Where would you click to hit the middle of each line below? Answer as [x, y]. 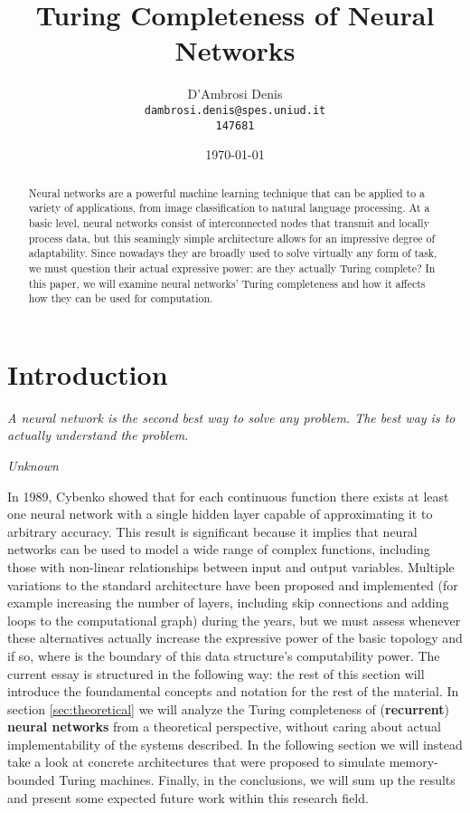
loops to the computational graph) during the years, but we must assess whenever [234, 620]
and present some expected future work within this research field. [188, 797]
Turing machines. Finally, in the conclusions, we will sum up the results [257, 780]
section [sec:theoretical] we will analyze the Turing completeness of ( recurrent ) [228, 708]
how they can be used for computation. [121, 298]
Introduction [88, 373]
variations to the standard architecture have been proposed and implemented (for [233, 584]
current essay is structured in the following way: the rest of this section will [216, 673]
